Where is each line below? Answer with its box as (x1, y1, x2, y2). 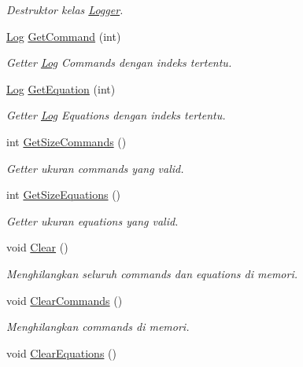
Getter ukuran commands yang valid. (6, 160, 184, 176)
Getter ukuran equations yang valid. (6, 212, 179, 229)
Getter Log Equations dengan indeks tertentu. (6, 107, 226, 123)
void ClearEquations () (6, 344, 116, 361)
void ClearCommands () (6, 292, 123, 308)
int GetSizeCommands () (6, 133, 127, 149)
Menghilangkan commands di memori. (6, 318, 190, 335)
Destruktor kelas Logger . (6, 2, 124, 17)
